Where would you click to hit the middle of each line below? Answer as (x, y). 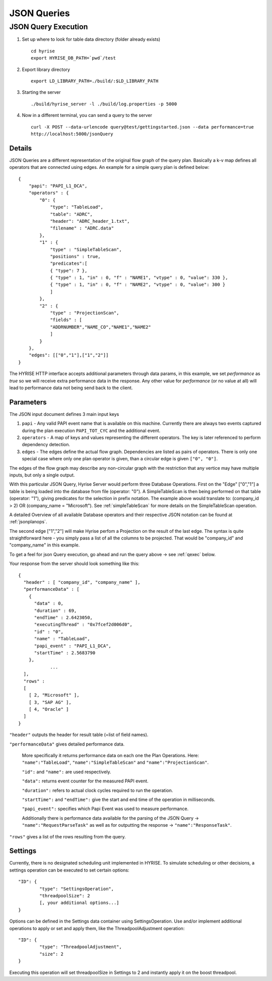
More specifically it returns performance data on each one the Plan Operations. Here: (110, 756)
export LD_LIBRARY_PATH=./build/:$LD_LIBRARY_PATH (95, 81)
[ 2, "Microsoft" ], (54, 695)
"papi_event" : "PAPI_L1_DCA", (73, 646)
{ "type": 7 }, (69, 270)
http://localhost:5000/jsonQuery (72, 134)
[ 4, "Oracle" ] (49, 709)
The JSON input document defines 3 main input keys (64, 414)
